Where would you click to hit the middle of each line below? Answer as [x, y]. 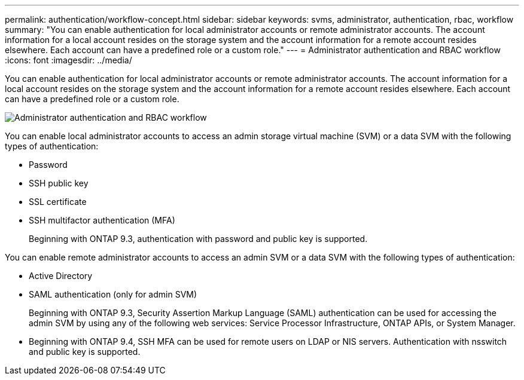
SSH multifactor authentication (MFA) [102, 220]
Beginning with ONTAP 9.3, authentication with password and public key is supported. [198, 239]
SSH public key [59, 183]
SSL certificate [58, 202]
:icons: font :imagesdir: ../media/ [68, 60]
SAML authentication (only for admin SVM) [113, 294]
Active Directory [61, 276]
